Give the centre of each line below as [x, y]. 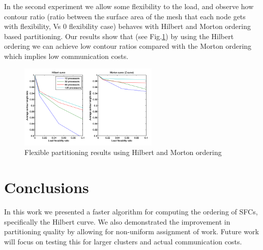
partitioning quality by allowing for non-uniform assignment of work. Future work [131, 231]
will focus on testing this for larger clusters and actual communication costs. [123, 241]
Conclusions [47, 187]
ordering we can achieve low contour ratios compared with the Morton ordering [128, 46]
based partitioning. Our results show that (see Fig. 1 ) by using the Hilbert [119, 36]
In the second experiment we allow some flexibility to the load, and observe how [129, 6]
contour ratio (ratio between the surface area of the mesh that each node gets [125, 16]
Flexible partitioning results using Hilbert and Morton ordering [123, 152]
